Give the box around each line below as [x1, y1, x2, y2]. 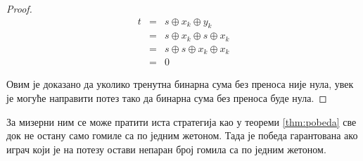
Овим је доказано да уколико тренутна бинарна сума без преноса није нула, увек [6, 77, 354, 91]
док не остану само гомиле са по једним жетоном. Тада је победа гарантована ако [6, 128, 358, 143]
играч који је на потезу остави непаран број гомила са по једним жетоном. [6, 141, 326, 156]
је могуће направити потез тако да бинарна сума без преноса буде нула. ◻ [6, 91, 327, 105]
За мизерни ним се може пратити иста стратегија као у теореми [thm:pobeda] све [6, 114, 357, 129]
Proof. [6, 1, 32, 15]
